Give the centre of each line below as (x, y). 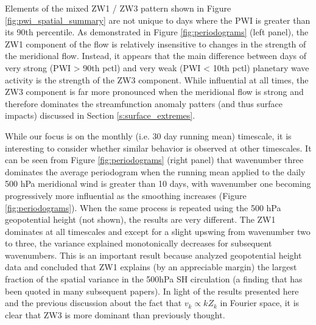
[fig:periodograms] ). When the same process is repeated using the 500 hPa (143, 207)
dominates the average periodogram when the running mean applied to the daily (155, 171)
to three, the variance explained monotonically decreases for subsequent (139, 243)
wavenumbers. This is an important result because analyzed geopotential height (153, 255)
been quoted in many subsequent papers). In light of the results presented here (152, 291)
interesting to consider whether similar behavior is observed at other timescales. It (158, 148)
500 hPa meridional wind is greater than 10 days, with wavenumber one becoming (158, 183)
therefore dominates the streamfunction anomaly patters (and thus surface (144, 103)
